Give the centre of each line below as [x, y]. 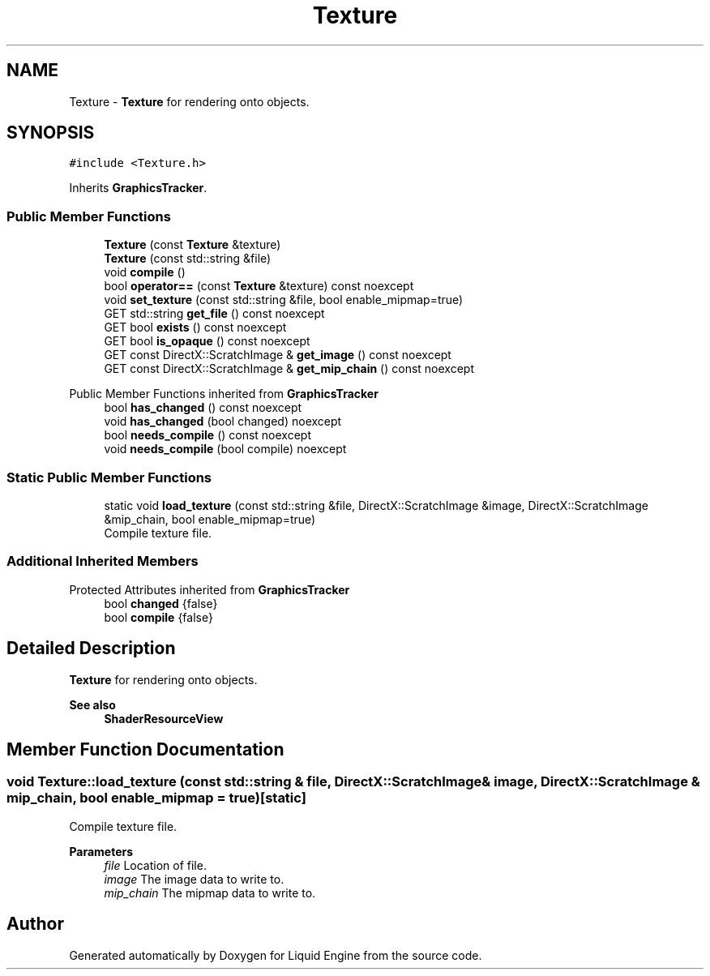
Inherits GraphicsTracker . [138, 188]
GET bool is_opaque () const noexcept [207, 341]
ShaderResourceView [164, 718]
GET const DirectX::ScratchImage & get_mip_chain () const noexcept [289, 369]
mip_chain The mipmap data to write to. [210, 893]
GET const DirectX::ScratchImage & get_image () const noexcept [278, 355]
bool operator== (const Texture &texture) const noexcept [259, 286]
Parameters [101, 851]
